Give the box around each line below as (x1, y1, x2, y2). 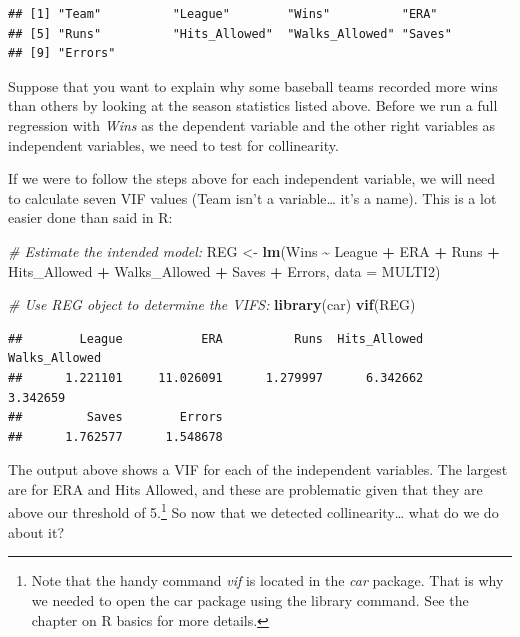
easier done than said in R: (8, 207, 173, 228)
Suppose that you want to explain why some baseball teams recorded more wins (8, 75, 498, 96)
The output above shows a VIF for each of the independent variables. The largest (8, 459, 508, 480)
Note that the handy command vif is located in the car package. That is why (31, 570, 504, 591)
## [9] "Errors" (8, 46, 116, 61)
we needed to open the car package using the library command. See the (31, 589, 469, 610)
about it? (8, 521, 65, 542)
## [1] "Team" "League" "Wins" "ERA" (8, 7, 438, 21)
